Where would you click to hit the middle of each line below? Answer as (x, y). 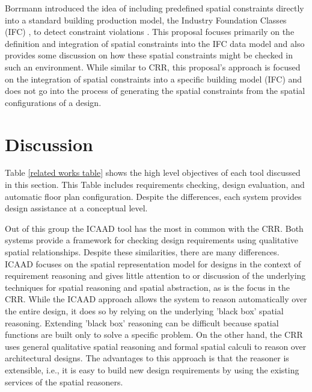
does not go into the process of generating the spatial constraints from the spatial (155, 91)
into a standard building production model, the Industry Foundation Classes (146, 20)
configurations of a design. (53, 102)
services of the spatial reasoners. (64, 381)
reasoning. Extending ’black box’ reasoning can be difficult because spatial (142, 322)
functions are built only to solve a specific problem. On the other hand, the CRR (154, 334)
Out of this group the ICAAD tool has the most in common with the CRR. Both (154, 228)
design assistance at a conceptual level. (76, 208)
